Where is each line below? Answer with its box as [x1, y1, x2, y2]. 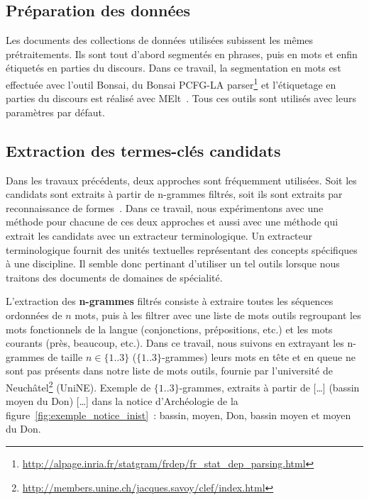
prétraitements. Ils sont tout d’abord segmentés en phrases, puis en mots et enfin [6, 46, 358, 61]
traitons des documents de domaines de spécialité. [6, 270, 223, 284]
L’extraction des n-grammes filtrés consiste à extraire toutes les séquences [6, 294, 334, 309]
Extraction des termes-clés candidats [6, 139, 281, 161]
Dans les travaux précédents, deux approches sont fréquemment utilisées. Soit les [6, 172, 357, 187]
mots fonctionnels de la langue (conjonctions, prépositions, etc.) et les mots [6, 321, 333, 336]
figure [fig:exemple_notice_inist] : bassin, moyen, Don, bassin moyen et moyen [6, 407, 351, 422]
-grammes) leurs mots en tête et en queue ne [162, 349, 356, 364]
